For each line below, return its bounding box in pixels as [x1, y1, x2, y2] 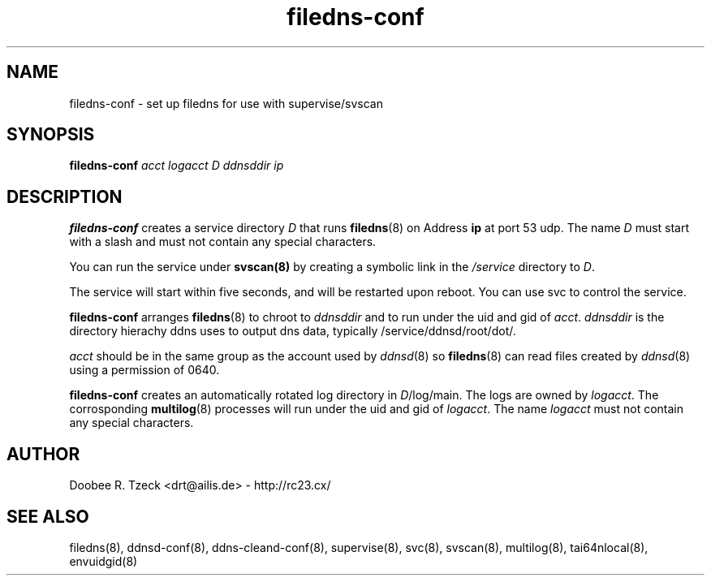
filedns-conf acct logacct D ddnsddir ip [69, 158, 284, 173]
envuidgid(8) [69, 554, 138, 568]
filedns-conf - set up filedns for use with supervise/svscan [69, 96, 383, 110]
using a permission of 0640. [69, 363, 220, 377]
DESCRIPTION [6, 186, 123, 207]
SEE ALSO [6, 506, 89, 527]
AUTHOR [6, 443, 80, 464]
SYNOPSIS [6, 124, 95, 145]
